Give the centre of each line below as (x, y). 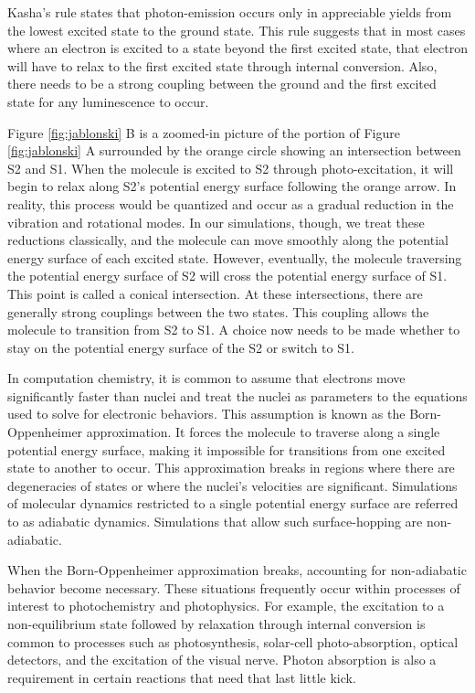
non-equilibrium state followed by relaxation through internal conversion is (216, 624)
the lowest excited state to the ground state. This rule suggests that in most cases (237, 30)
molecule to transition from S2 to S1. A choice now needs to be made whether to (234, 330)
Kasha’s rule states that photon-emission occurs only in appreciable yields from (230, 12)
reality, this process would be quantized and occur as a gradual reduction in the (231, 203)
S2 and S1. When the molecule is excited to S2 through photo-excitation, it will (231, 168)
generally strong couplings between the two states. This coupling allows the (218, 311)
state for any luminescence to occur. (108, 101)
